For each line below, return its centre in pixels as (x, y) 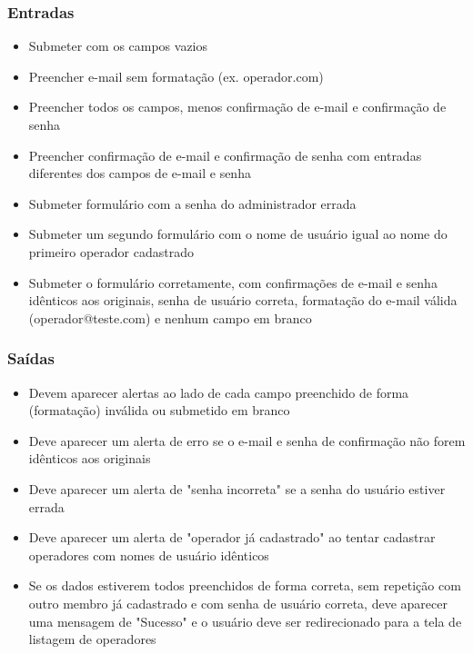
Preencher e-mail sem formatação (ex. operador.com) (176, 76)
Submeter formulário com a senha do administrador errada (192, 203)
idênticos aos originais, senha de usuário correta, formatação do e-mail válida (243, 300)
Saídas (31, 358)
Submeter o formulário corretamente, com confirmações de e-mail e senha (233, 282)
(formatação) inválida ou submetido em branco (159, 410)
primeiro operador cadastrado (111, 251)
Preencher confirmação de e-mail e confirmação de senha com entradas (225, 155)
